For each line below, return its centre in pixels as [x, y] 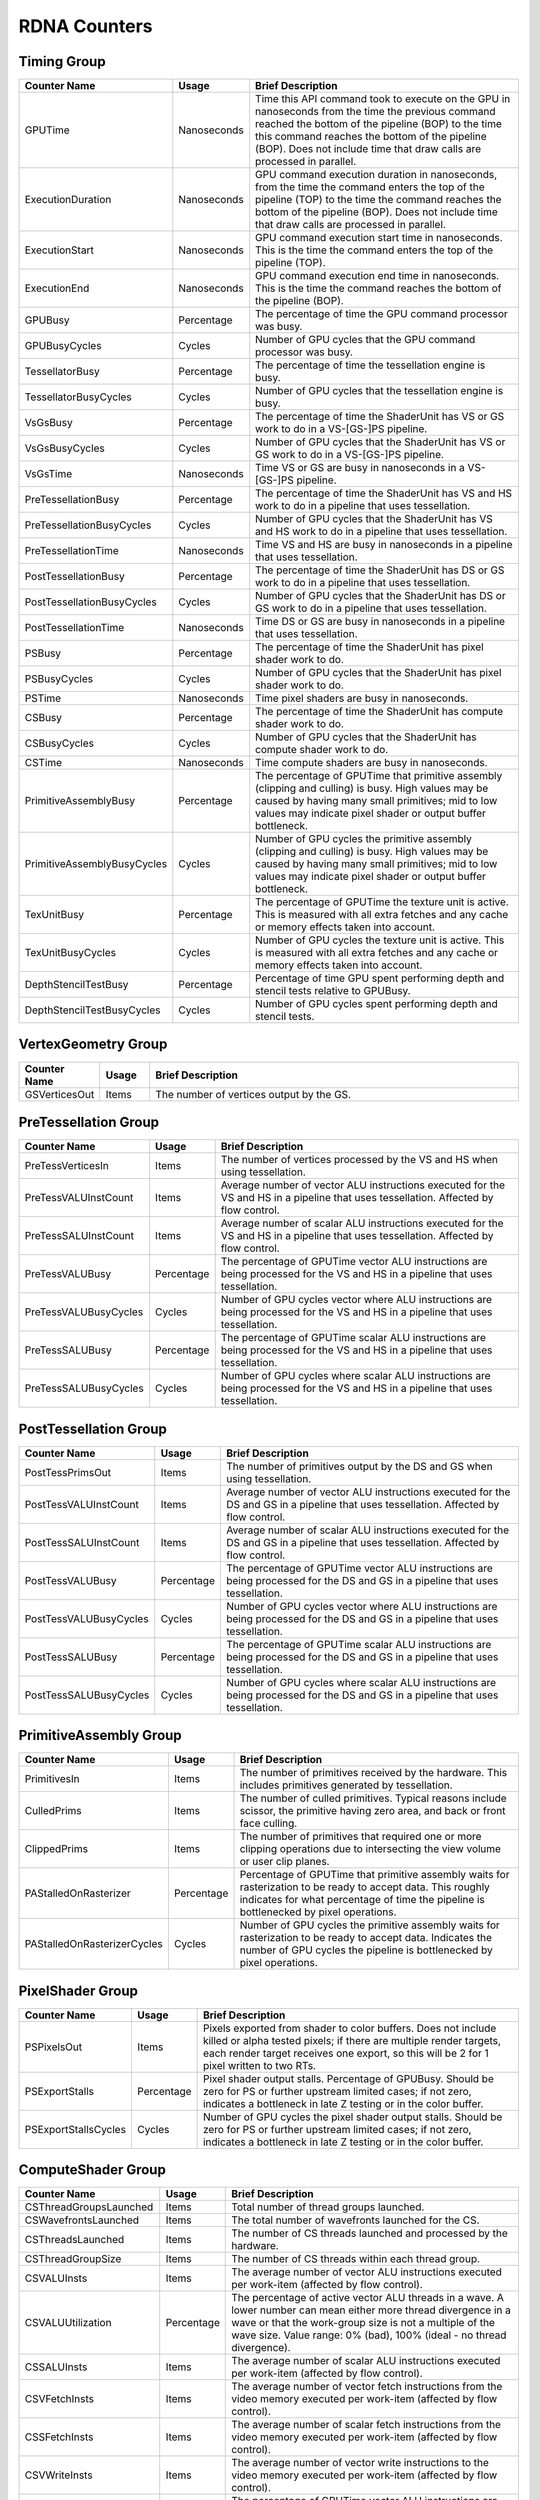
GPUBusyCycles [63, 346]
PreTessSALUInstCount [79, 1236]
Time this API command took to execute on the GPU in [383, 99]
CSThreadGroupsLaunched [89, 2207]
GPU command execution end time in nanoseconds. [377, 276]
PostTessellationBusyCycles [90, 602]
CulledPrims [53, 1811]
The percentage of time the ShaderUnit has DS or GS [380, 570]
